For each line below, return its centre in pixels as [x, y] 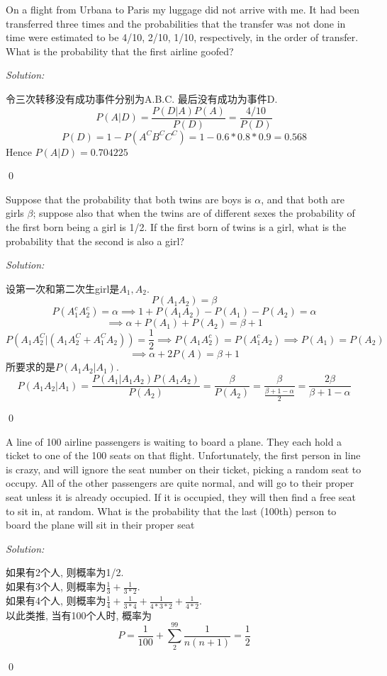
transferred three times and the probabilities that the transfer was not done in [176, 23]
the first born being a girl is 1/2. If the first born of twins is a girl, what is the [176, 227]
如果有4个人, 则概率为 [56, 601]
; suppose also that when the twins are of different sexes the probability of [194, 213]
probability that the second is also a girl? [95, 241]
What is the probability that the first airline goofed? [120, 51]
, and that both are [303, 199]
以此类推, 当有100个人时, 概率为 [79, 615]
